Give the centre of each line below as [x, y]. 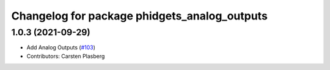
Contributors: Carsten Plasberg [66, 56]
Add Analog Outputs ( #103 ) [61, 47]
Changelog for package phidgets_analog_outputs [140, 16]
